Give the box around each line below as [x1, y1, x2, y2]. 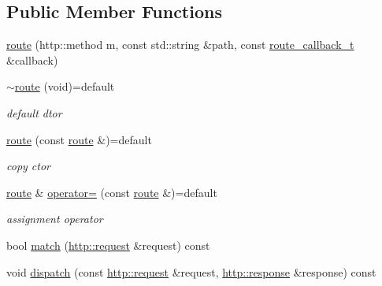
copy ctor [6, 158, 50, 174]
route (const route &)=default [6, 131, 152, 147]
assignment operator [6, 210, 103, 227]
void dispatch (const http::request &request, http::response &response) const [6, 263, 376, 280]
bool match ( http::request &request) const [6, 236, 210, 253]
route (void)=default [14, 78, 115, 95]
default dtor [6, 104, 62, 121]
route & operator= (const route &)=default [6, 184, 217, 200]
